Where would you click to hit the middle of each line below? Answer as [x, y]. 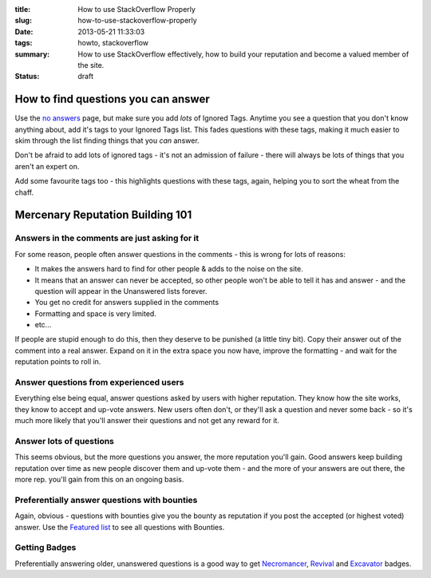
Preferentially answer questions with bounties [106, 500]
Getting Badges [45, 548]
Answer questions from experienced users [99, 382]
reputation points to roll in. [58, 362]
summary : [32, 54]
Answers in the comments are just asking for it [107, 238]
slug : [23, 21]
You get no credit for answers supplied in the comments [127, 303]
